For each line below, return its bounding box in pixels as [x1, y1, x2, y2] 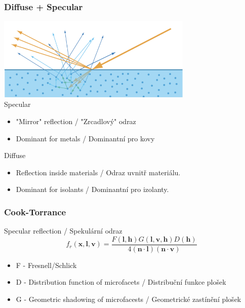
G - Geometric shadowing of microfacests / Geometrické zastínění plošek [16, 293, 241, 304]
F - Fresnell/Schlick [16, 259, 77, 270]
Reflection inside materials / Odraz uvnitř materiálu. [16, 167, 181, 177]
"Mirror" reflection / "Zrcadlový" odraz [16, 115, 136, 126]
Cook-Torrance [4, 205, 66, 218]
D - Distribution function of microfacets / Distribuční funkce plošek [16, 277, 226, 287]
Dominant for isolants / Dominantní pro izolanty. [16, 184, 169, 195]
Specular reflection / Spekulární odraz [4, 225, 123, 236]
